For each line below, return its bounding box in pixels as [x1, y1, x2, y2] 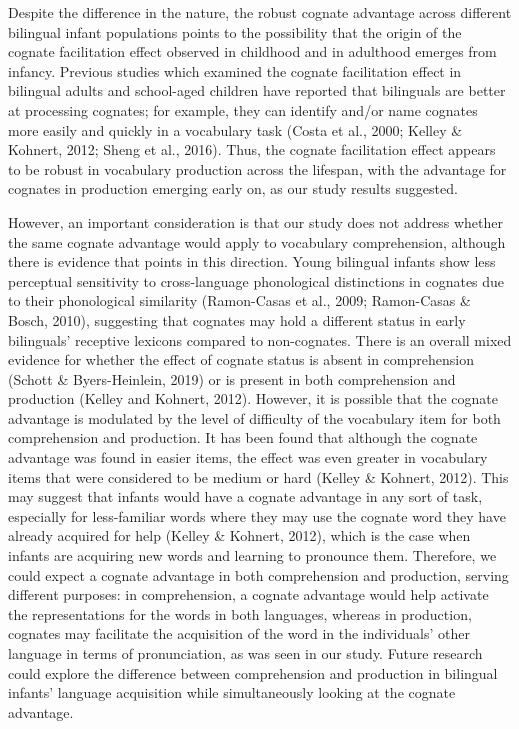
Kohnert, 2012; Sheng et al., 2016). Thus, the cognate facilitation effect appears [8, 139, 496, 160]
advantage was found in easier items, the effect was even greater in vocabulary [8, 447, 488, 468]
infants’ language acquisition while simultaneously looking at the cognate [8, 682, 456, 703]
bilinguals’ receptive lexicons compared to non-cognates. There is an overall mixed [8, 329, 512, 350]
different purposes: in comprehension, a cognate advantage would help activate [8, 584, 489, 605]
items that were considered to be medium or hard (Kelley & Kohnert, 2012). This [8, 466, 509, 487]
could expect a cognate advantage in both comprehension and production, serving [8, 564, 509, 585]
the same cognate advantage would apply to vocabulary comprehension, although [8, 231, 506, 252]
